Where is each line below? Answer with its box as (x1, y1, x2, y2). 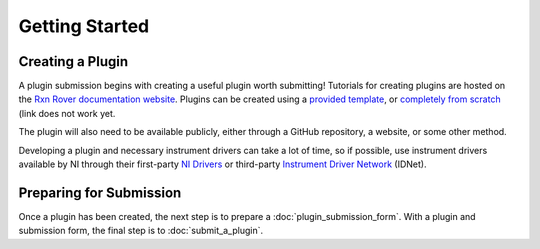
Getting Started (18, 15, 150, 37)
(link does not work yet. (18, 107, 116, 119)
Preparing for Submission (18, 184, 182, 201)
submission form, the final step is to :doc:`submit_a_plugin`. (18, 225, 264, 237)
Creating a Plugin (18, 53, 129, 70)
